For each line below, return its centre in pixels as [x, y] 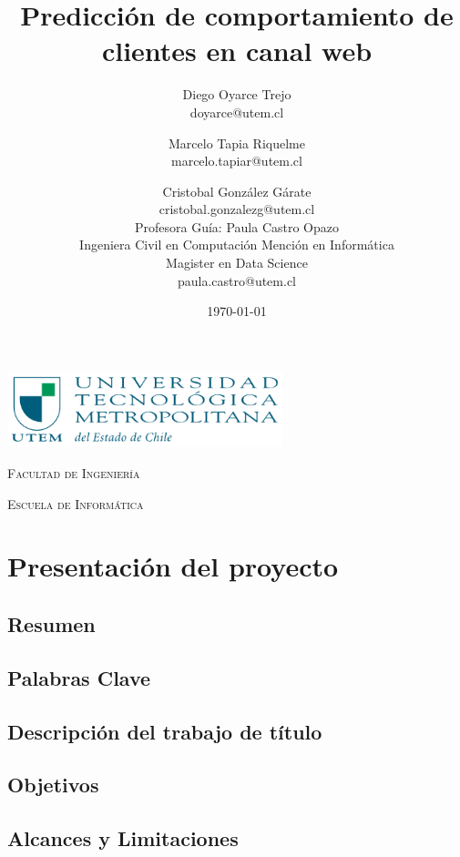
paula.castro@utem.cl [237, 280]
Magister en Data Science [237, 263]
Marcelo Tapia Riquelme [237, 143]
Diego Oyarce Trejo [237, 94]
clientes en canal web [237, 51]
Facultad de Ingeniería [74, 473]
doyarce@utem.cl [237, 112]
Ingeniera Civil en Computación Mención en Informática [237, 245]
